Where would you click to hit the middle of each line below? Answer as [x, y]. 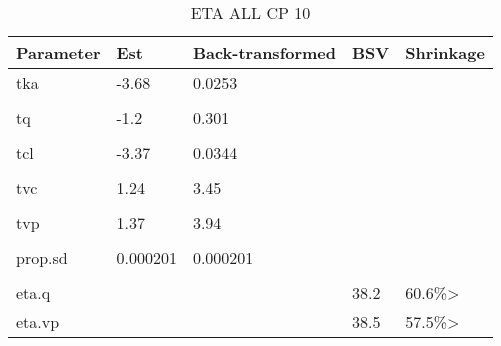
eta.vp [38, 321]
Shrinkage [445, 52]
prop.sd [42, 257]
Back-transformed [264, 52]
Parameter [58, 52]
